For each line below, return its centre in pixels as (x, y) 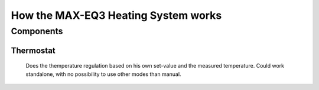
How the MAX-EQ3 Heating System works (116, 15)
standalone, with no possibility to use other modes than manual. (103, 74)
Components (37, 31)
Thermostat (33, 50)
